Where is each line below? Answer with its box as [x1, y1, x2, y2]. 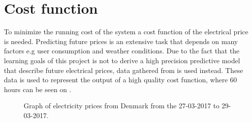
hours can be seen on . [4, 84, 71, 94]
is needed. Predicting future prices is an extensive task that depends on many [4, 36, 238, 46]
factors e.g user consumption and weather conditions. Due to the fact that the [4, 46, 240, 56]
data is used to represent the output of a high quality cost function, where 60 [4, 74, 237, 85]
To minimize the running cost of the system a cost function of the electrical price [4, 26, 249, 37]
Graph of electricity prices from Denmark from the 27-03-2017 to [24, 100, 220, 111]
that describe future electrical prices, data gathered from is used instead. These [4, 65, 243, 75]
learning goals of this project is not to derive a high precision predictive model [4, 55, 240, 65]
